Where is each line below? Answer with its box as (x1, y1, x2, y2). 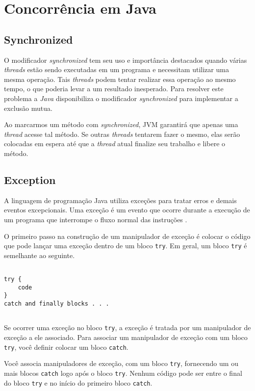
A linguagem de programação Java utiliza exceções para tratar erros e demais (4, 195, 237, 205)
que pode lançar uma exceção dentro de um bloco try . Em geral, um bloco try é (4, 240, 247, 251)
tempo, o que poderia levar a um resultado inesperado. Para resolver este (4, 83, 224, 94)
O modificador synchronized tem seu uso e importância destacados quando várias (4, 54, 247, 65)
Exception (4, 172, 56, 187)
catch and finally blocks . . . (4, 300, 109, 307)
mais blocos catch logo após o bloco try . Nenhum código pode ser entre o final (4, 367, 242, 378)
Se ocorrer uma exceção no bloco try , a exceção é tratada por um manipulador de (4, 322, 251, 333)
